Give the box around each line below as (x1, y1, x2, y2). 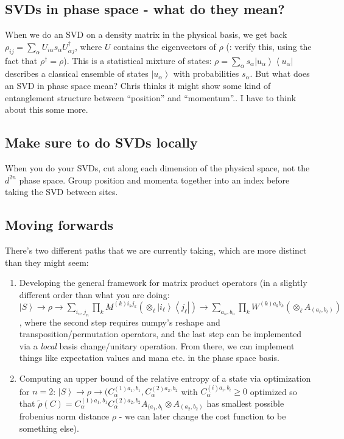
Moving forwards (5, 215, 114, 234)
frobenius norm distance (19, 410, 110, 423)
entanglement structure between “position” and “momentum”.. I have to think (5, 91, 297, 104)
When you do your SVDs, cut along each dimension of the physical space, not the (5, 161, 310, 174)
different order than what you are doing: (19, 288, 170, 301)
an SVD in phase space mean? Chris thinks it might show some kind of (5, 79, 271, 91)
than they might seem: (5, 255, 89, 268)
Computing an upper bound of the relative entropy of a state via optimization (19, 371, 311, 384)
